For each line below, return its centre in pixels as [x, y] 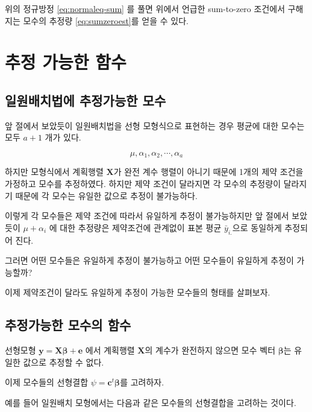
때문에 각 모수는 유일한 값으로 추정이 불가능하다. [106, 195]
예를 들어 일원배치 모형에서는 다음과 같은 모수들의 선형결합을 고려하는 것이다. [151, 402]
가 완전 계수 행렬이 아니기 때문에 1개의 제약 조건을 [208, 172]
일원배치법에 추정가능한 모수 [86, 100]
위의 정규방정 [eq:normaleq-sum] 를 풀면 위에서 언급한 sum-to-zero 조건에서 [145, 8]
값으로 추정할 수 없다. [64, 362]
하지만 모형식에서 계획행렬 [54, 172]
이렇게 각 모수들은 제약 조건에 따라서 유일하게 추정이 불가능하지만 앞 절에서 [147, 216]
